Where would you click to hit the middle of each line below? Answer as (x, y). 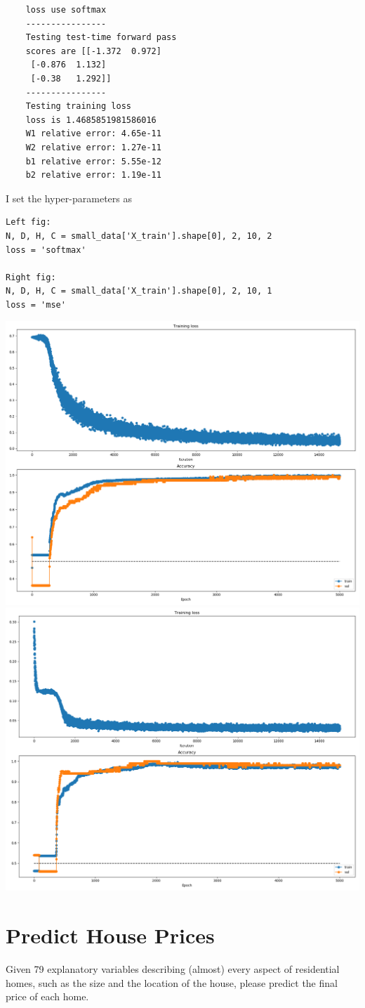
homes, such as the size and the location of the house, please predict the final (172, 982)
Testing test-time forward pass (101, 38)
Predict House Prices (110, 935)
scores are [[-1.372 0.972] (93, 51)
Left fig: (28, 222)
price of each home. (47, 996)
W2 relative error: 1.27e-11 (93, 147)
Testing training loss (78, 106)
